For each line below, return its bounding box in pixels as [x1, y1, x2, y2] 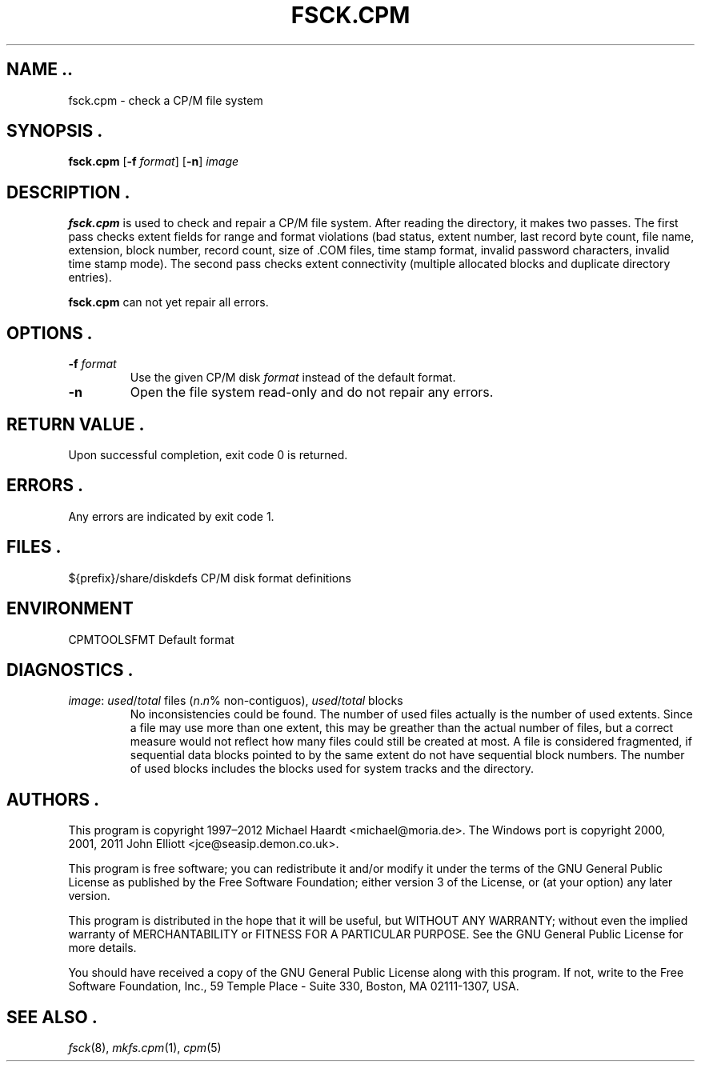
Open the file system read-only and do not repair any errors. [130, 384, 494, 401]
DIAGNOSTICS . [6, 659, 134, 680]
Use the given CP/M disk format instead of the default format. [130, 370, 456, 385]
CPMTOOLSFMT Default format [68, 632, 234, 646]
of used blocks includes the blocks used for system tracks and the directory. [130, 762, 534, 776]
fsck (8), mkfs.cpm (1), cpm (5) [68, 1041, 222, 1055]
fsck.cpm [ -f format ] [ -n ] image [68, 154, 239, 169]
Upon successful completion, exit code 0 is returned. [68, 447, 348, 462]
